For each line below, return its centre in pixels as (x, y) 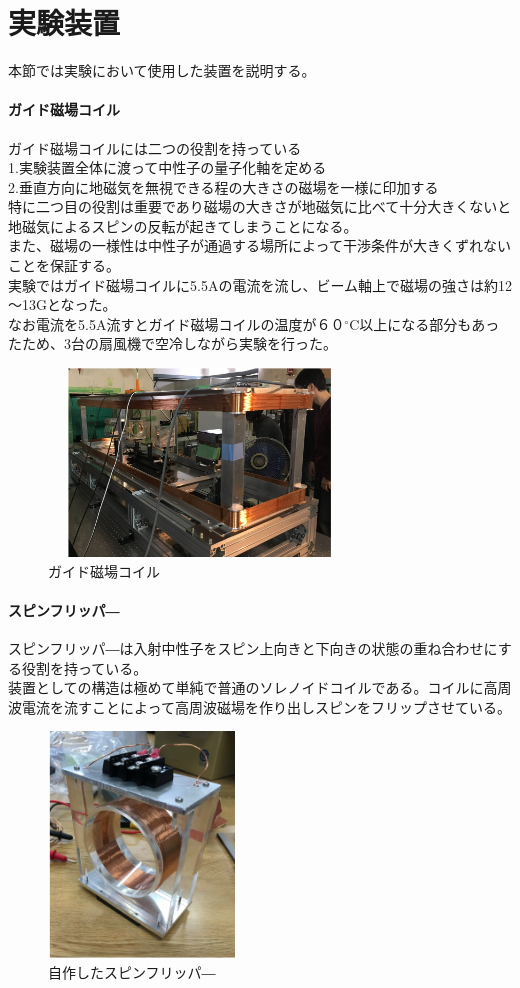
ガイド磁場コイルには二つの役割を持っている (155, 147)
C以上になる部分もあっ (424, 323)
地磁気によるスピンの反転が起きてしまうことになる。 (183, 225)
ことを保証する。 (64, 265)
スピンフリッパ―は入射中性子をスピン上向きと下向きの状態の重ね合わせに (253, 648)
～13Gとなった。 (62, 304)
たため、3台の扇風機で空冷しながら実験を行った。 (172, 343)
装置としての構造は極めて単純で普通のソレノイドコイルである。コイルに (246, 687)
